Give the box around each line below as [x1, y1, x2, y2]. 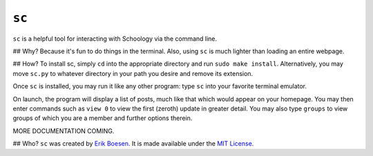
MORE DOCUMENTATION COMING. [12, 126, 115, 135]
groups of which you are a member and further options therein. [12, 114, 193, 122]
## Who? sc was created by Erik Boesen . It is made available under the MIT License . [12, 139, 254, 148]
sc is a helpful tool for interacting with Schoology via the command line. [12, 35, 218, 43]
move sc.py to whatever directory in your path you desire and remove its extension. [12, 69, 254, 77]
